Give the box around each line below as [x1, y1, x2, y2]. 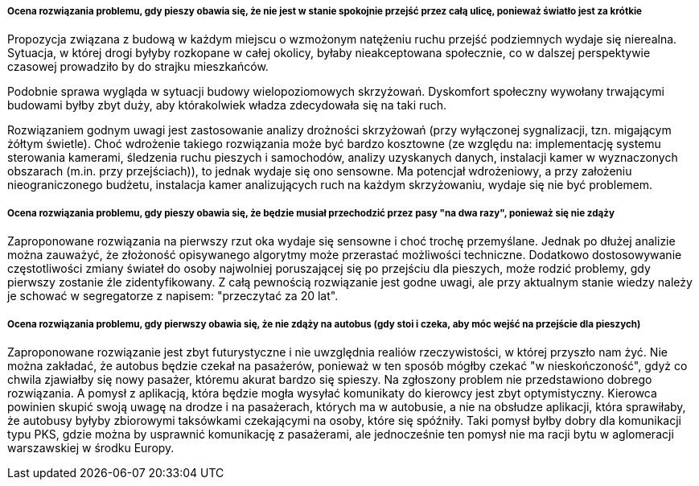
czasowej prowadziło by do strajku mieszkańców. [7, 60, 269, 74]
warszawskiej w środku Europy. [7, 440, 175, 455]
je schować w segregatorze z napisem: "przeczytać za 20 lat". [7, 289, 339, 303]
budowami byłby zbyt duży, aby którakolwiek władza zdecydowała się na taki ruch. [7, 98, 446, 113]
